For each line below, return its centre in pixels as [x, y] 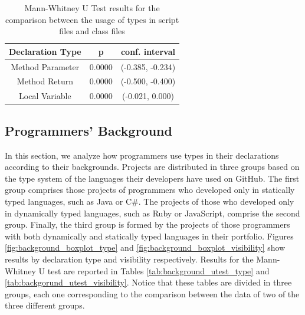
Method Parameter [45, 66]
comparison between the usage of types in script [92, 19]
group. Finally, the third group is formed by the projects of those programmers [147, 224]
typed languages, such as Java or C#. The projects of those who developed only [150, 201]
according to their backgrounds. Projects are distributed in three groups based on [152, 167]
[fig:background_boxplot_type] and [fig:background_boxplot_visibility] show [145, 247]
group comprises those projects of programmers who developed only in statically [150, 190]
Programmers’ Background [88, 130]
